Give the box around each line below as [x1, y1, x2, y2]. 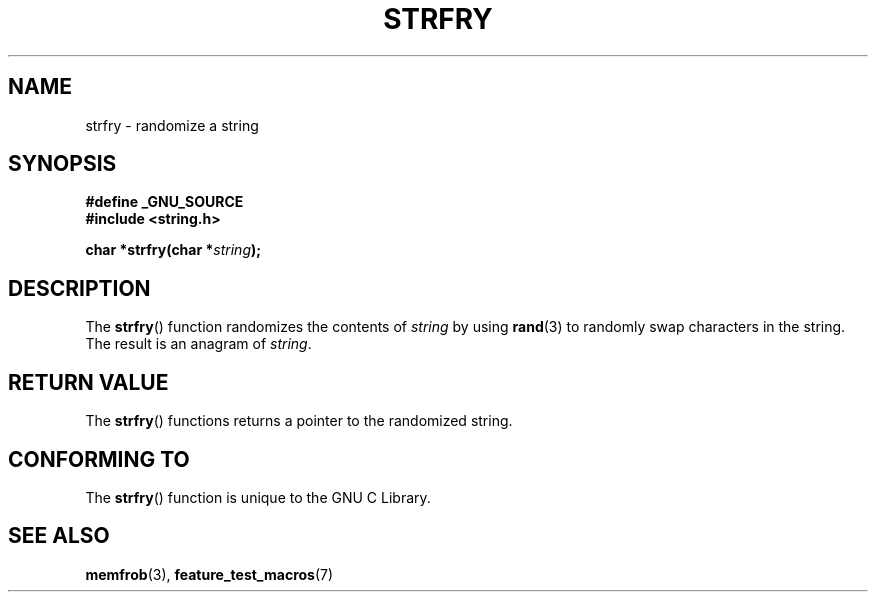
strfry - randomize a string [85, 116, 259, 134]
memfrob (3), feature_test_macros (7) [85, 565, 334, 583]
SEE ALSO [8, 523, 110, 549]
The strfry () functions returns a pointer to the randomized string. [85, 412, 513, 430]
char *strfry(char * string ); [85, 241, 262, 259]
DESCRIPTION [8, 275, 151, 301]
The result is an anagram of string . [85, 335, 312, 353]
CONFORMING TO [8, 446, 190, 472]
